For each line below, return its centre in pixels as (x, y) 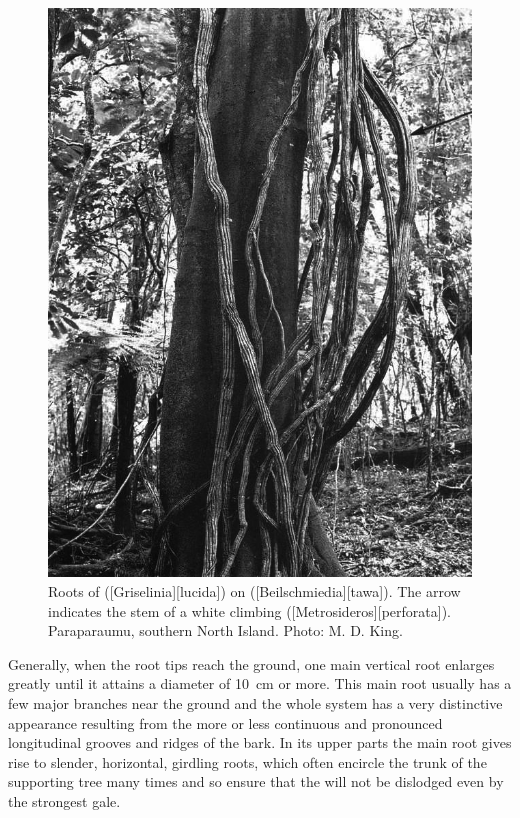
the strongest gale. (64, 800)
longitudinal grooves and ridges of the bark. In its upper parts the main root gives (260, 742)
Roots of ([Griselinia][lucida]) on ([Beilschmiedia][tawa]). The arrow (254, 591)
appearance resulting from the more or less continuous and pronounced (225, 722)
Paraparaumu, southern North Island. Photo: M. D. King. (225, 630)
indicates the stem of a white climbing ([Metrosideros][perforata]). (249, 610)
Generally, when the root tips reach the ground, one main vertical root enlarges (251, 663)
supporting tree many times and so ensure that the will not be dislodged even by (256, 781)
